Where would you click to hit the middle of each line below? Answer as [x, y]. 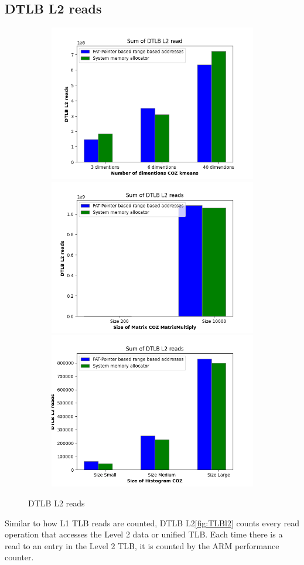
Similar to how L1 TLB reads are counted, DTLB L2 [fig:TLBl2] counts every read [152, 523]
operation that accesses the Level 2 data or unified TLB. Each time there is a [144, 534]
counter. [19, 557]
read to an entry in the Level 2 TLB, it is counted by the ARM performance [142, 545]
